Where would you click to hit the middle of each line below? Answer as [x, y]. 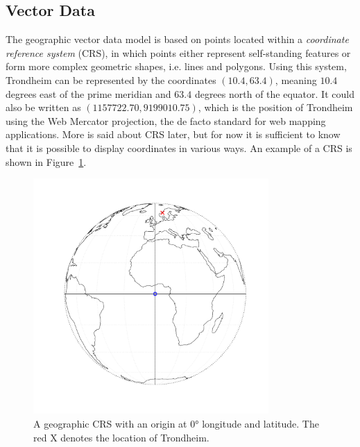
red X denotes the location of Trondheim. [121, 437]
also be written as [43, 107]
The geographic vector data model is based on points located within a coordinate [177, 39]
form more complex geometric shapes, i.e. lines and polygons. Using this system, [176, 66]
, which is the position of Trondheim [275, 107]
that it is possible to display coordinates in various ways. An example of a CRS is [179, 147]
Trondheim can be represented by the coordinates [111, 79]
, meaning [296, 79]
